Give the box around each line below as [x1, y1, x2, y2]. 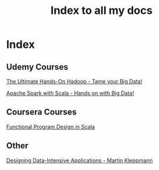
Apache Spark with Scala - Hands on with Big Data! [6, 90, 134, 97]
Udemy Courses [6, 62, 68, 72]
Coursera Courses [6, 107, 77, 117]
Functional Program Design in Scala [6, 123, 96, 130]
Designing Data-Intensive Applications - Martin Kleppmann [6, 157, 153, 164]
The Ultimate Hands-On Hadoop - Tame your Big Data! [6, 78, 143, 85]
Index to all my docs [50, 4, 153, 18]
